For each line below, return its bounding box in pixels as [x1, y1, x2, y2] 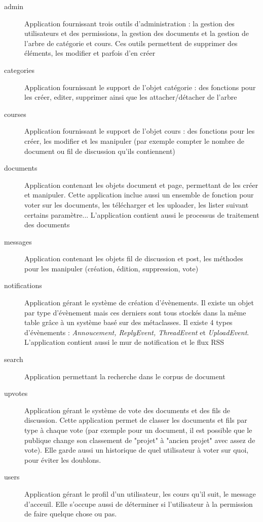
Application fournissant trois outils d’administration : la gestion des [24, 18, 235, 28]
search [4, 354, 23, 365]
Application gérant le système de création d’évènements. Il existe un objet [24, 297, 254, 308]
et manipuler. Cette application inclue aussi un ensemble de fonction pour [24, 189, 254, 200]
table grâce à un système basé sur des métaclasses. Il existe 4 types [24, 317, 233, 328]
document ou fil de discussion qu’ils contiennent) [24, 145, 175, 156]
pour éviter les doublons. [24, 454, 101, 465]
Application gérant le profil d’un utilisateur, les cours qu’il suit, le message [24, 488, 256, 499]
